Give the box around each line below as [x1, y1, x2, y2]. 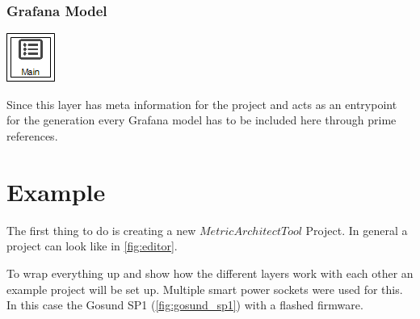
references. [6, 128, 58, 144]
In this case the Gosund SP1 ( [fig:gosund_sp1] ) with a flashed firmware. [6, 296, 363, 313]
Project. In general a [305, 221, 408, 238]
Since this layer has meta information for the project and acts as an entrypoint [6, 95, 397, 112]
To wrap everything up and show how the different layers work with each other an [6, 264, 414, 281]
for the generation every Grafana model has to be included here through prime [6, 111, 397, 128]
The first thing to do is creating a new [6, 221, 196, 238]
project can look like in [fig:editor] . [6, 237, 178, 254]
